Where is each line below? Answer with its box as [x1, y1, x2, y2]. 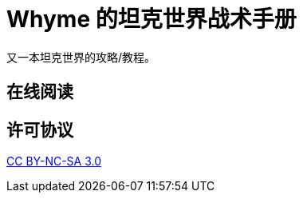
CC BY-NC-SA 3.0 [6, 154, 102, 169]
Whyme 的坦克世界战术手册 [6, 6, 297, 33]
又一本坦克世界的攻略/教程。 [6, 50, 156, 64]
